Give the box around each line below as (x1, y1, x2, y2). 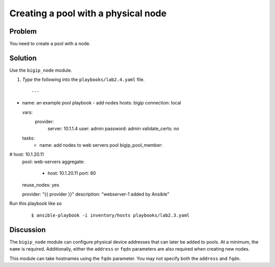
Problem (9, 27, 37, 36)
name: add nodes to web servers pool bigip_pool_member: (39, 142, 163, 148)
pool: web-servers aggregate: (22, 158, 85, 165)
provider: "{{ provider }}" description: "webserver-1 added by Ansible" (22, 191, 170, 197)
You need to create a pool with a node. (9, 41, 91, 47)
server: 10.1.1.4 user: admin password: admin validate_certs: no (47, 125, 179, 132)
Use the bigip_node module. (9, 67, 72, 73)
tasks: (22, 135, 35, 141)
